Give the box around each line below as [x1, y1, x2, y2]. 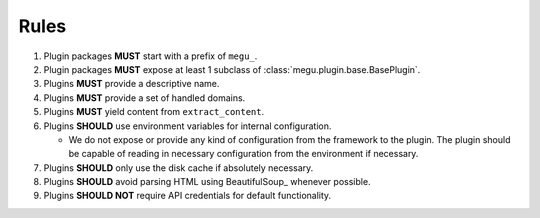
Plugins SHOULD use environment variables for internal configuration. [43, 120, 332, 132]
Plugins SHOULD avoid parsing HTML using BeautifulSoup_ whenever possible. [43, 176, 371, 188]
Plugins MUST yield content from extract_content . [43, 106, 265, 118]
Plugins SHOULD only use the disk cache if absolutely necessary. [43, 161, 314, 174]
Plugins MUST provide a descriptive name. [43, 78, 220, 90]
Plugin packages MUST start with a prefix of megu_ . [43, 50, 258, 62]
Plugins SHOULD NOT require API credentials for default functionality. [43, 190, 332, 202]
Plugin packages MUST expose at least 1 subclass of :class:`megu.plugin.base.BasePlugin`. [43, 63, 421, 75]
